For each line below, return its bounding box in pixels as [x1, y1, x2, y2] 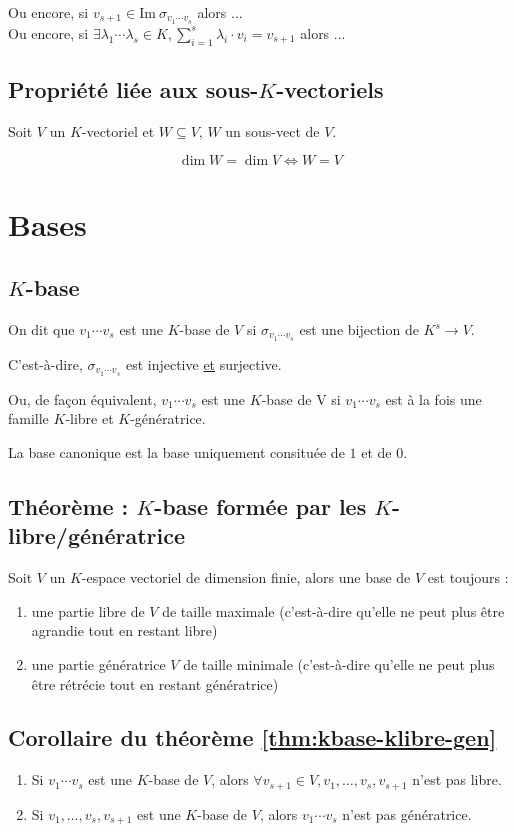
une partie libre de [31, 600, 145, 621]
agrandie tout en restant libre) [31, 620, 218, 641]
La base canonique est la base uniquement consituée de [8, 441, 345, 462]
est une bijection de [299, 319, 419, 340]
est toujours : [427, 567, 509, 588]
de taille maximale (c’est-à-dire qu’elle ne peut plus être [162, 600, 505, 621]
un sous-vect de [225, 120, 320, 141]
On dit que [8, 319, 75, 340]
